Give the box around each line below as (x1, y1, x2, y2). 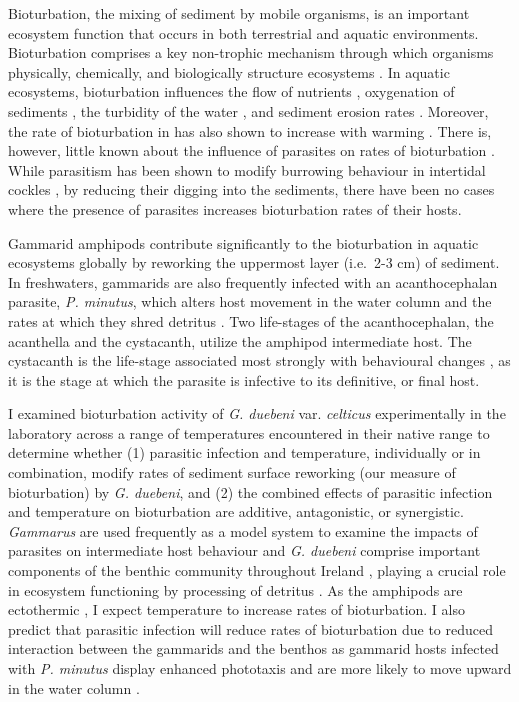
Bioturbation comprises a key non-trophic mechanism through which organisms (8, 42, 494, 63)
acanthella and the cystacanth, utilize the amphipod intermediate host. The (8, 330, 472, 351)
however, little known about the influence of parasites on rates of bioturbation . (8, 140, 495, 161)
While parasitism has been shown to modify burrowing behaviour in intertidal (8, 159, 486, 180)
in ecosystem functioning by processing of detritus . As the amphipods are (8, 579, 463, 600)
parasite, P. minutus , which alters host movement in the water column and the (8, 291, 492, 312)
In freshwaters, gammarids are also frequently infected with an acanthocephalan (8, 271, 498, 292)
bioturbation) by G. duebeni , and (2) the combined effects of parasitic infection (8, 481, 493, 502)
